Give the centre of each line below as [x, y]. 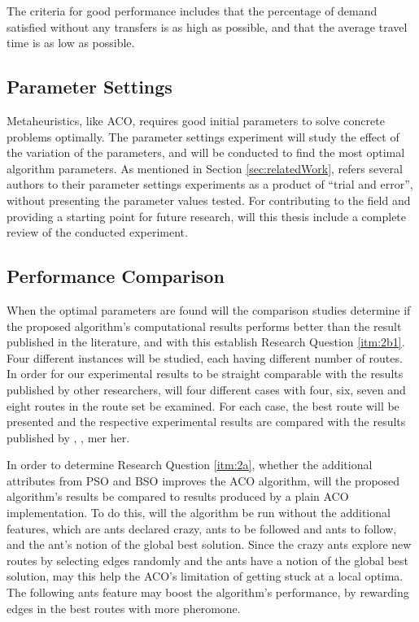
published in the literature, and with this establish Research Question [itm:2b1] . [206, 342]
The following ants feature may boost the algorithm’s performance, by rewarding [208, 592]
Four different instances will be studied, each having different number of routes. [205, 357]
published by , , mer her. [68, 437]
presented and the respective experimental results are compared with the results [206, 422]
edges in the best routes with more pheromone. [124, 608]
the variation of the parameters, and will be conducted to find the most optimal [206, 152]
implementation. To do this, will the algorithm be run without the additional [199, 513]
